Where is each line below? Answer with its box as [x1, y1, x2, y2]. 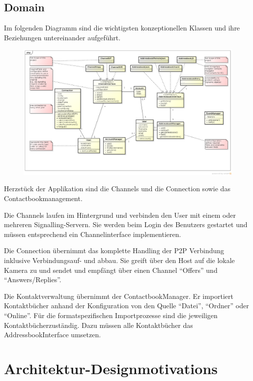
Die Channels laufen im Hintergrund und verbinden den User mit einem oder [4, 209, 236, 220]
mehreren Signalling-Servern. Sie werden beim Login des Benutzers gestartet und [4, 219, 248, 230]
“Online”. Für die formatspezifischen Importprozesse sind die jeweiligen [4, 310, 218, 320]
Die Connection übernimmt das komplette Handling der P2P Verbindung [4, 245, 225, 256]
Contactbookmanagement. [4, 193, 83, 204]
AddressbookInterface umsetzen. [4, 329, 101, 340]
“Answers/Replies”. [4, 274, 61, 285]
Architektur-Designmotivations [4, 358, 218, 378]
